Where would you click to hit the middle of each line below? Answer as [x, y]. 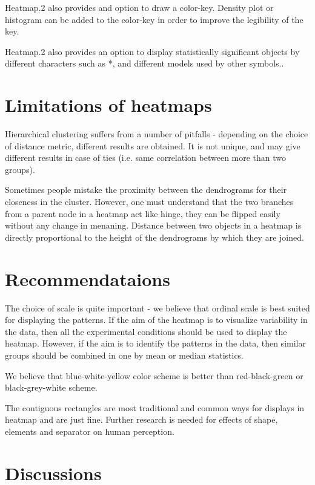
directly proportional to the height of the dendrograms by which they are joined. [154, 237]
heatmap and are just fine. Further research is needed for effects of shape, [141, 419]
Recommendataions [88, 278]
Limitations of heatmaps [108, 105]
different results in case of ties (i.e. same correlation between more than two [146, 158]
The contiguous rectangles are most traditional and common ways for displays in [155, 407]
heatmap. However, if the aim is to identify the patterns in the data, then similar [155, 343]
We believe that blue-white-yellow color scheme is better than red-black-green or [154, 375]
